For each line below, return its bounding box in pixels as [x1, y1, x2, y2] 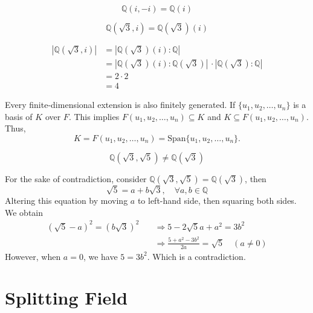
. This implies [68, 110, 120, 122]
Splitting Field [5, 285, 128, 310]
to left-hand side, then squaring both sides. [137, 194, 297, 207]
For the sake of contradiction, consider [5, 172, 147, 185]
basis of [5, 110, 33, 122]
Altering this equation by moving [5, 194, 128, 207]
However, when [5, 250, 61, 262]
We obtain [5, 206, 44, 218]
